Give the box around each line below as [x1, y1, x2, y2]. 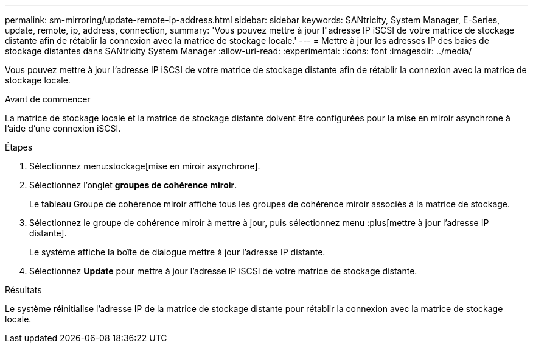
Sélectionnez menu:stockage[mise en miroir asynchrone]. [29, 161, 260, 171]
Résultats [5, 285, 42, 295]
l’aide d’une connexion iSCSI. [5, 123, 121, 133]
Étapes [5, 142, 33, 152]
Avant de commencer [5, 94, 91, 104]
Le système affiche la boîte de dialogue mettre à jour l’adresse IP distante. [29, 247, 326, 257]
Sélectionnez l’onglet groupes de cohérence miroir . [29, 180, 237, 190]
